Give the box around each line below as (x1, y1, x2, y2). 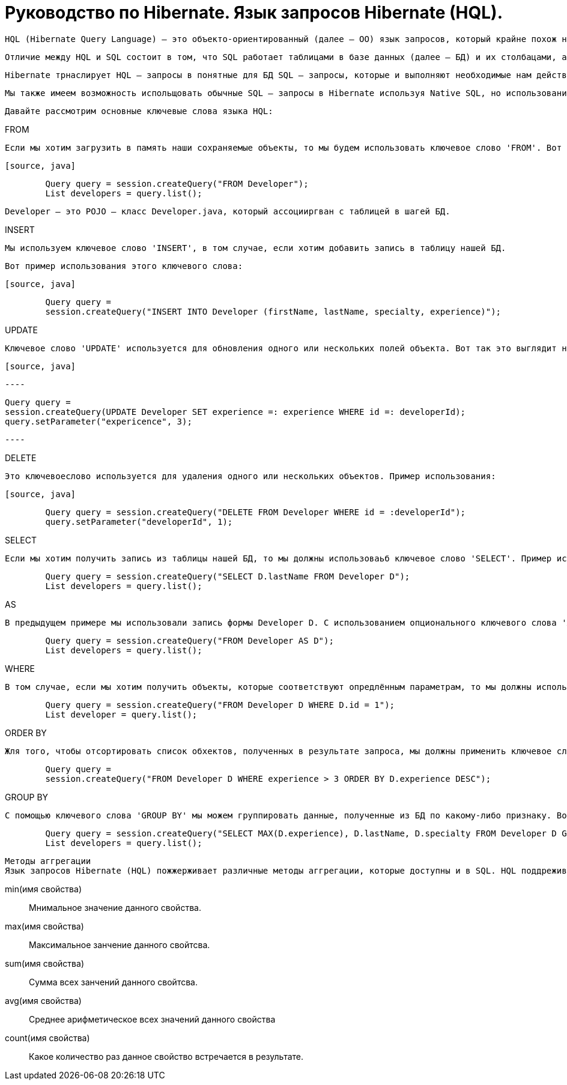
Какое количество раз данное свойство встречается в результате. (29, 1051, 303, 1062)
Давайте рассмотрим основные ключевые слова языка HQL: (5, 106, 273, 116)
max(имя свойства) (5, 920, 84, 931)
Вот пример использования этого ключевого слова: (5, 261, 243, 271)
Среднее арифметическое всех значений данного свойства (29, 1014, 276, 1024)
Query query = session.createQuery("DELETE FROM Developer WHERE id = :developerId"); (45, 507, 466, 517)
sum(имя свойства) (5, 958, 84, 969)
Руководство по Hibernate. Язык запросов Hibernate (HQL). (5, 2, 503, 23)
